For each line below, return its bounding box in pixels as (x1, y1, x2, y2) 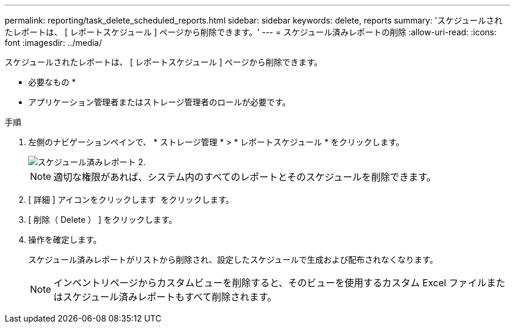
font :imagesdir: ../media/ (5, 38, 102, 48)
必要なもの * (28, 77, 76, 87)
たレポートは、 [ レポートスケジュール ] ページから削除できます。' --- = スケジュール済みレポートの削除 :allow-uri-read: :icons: (5, 27, 497, 37)
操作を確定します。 (28, 235, 102, 245)
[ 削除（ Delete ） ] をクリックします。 (28, 215, 177, 225)
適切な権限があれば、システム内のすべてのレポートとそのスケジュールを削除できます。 (53, 171, 436, 183)
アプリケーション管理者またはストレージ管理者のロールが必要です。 (28, 97, 291, 107)
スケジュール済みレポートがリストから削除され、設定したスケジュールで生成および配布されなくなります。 (28, 255, 438, 265)
